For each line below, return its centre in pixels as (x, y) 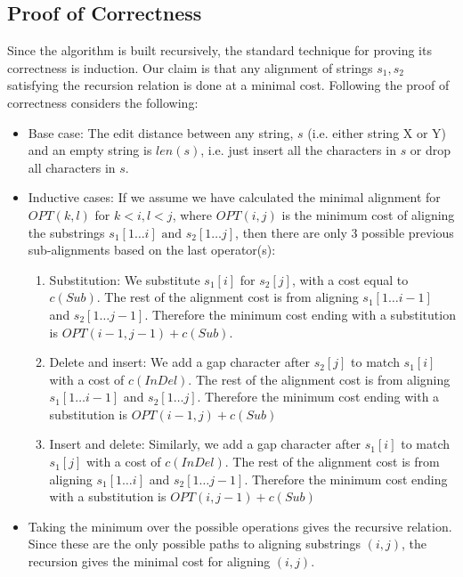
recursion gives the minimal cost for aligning (149, 561)
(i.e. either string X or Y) (377, 132)
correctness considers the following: (103, 102)
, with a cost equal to (350, 279)
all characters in (72, 167)
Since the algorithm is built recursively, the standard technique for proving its (219, 50)
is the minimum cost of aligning (368, 214)
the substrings (66, 232)
